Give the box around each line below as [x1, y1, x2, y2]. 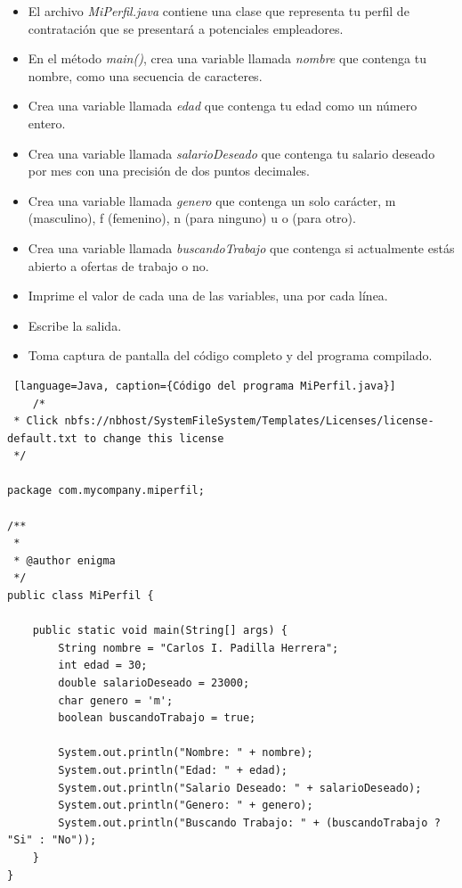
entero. [28, 113, 66, 132]
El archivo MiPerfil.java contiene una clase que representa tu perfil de [28, 2, 409, 20]
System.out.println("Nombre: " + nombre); [58, 746, 313, 760]
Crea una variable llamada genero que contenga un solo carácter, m [28, 191, 396, 210]
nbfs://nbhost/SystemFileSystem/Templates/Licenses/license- [64, 415, 434, 428]
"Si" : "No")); [7, 834, 97, 847]
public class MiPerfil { [7, 589, 154, 603]
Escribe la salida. [28, 316, 122, 334]
